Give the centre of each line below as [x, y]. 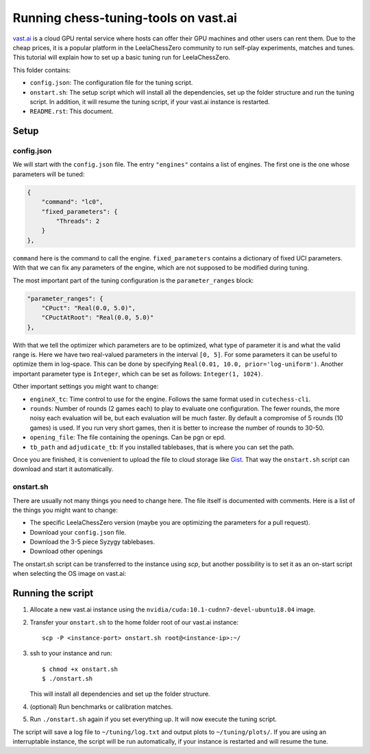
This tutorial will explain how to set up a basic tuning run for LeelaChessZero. [122, 58]
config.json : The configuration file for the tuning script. [111, 83]
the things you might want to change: [65, 510]
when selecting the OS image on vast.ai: [70, 574]
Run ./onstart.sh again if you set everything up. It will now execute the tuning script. [153, 719]
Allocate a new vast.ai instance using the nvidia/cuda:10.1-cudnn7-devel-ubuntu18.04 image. [173, 609]
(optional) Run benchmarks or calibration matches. [101, 707]
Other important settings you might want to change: [86, 387]
